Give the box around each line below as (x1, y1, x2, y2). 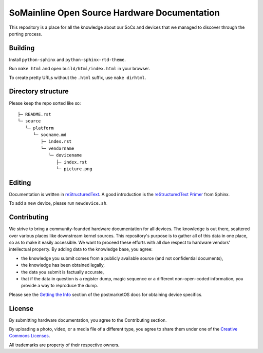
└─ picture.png (56, 166, 93, 172)
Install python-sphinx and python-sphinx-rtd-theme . (9, 57, 126, 62)
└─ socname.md (33, 132, 67, 137)
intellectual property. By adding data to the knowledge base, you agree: (9, 246, 153, 252)
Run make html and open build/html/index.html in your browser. (9, 66, 150, 72)
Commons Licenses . (9, 333, 50, 339)
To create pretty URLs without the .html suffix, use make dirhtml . (9, 75, 146, 80)
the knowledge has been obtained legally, (21, 262, 105, 268)
